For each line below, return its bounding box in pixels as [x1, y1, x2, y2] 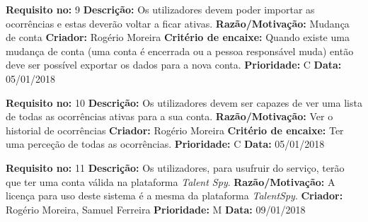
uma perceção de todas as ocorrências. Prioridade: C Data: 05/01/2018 [6, 136, 325, 151]
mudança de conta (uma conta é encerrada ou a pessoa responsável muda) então [6, 43, 354, 58]
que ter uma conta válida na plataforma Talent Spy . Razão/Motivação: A [6, 174, 335, 189]
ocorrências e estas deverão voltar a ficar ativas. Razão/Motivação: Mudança [6, 16, 350, 30]
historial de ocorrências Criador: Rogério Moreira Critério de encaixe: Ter [6, 122, 344, 137]
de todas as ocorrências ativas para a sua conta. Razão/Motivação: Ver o [6, 109, 333, 124]
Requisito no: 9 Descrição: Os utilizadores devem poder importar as [6, 2, 315, 16]
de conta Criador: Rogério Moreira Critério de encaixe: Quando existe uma [6, 30, 350, 45]
